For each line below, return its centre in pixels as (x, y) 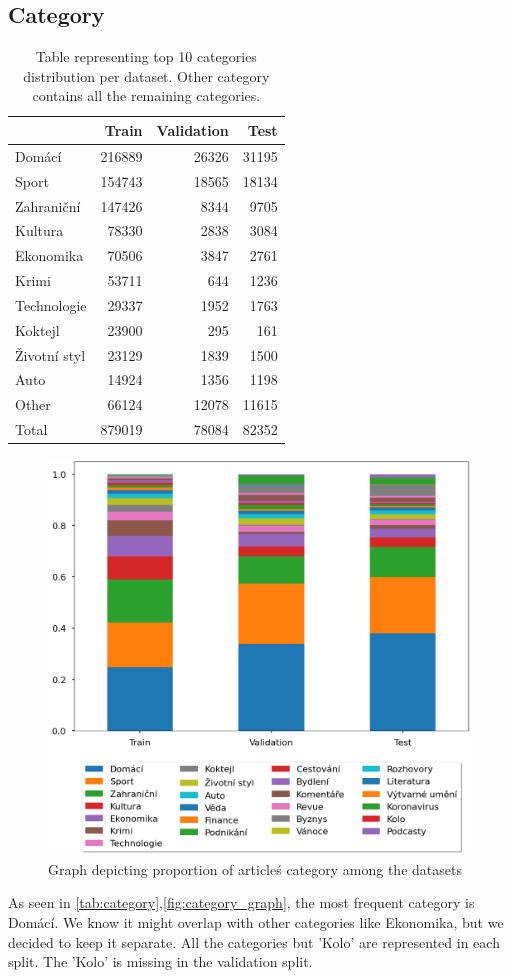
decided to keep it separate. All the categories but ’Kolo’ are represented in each (254, 941)
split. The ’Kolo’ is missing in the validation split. (160, 961)
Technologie (51, 304)
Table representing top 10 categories (146, 56)
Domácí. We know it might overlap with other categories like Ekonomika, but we (256, 922)
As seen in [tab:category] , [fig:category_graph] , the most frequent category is (241, 902)
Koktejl (37, 329)
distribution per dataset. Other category (146, 75)
